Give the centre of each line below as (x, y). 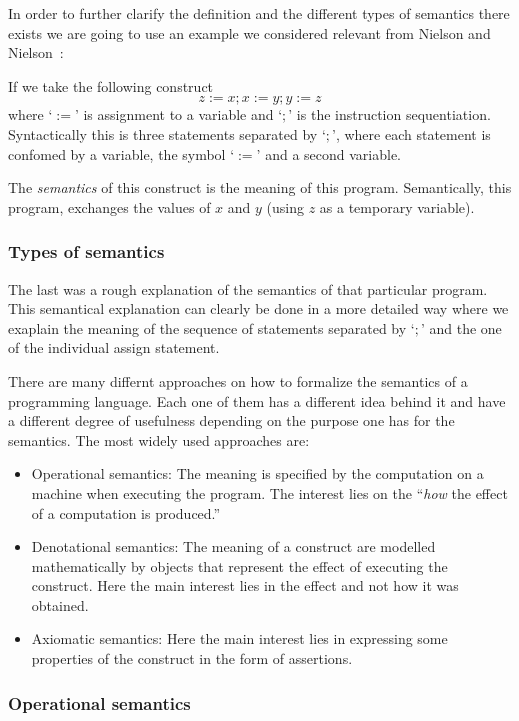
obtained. (60, 604)
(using (285, 206)
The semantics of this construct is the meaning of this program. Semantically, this (260, 187)
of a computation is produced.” (126, 512)
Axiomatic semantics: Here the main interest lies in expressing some (239, 638)
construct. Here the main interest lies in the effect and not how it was (245, 585)
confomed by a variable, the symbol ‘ (121, 153)
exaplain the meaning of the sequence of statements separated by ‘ (211, 327)
